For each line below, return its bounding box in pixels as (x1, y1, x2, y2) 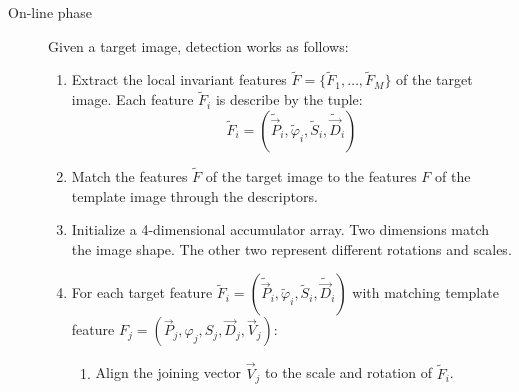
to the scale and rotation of (265, 362, 432, 383)
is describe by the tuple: (215, 89, 363, 110)
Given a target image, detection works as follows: (48, 35, 349, 56)
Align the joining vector (95, 362, 242, 383)
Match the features (71, 166, 188, 187)
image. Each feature (71, 89, 194, 110)
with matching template (352, 282, 499, 303)
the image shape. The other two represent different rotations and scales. (71, 238, 512, 259)
